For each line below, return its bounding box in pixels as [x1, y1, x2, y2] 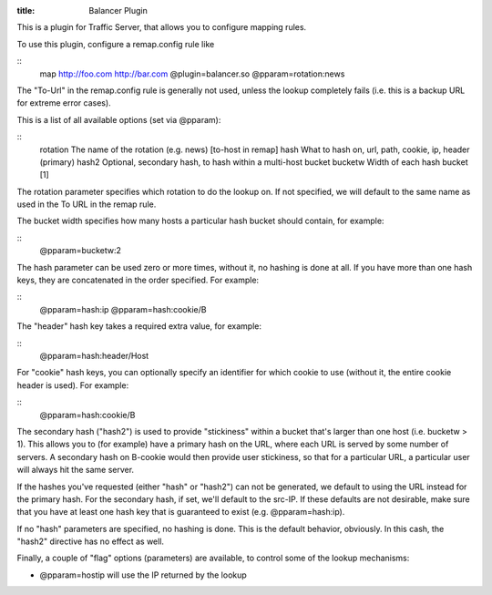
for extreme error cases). [16, 97, 111, 108]
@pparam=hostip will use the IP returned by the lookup [39, 569, 248, 580]
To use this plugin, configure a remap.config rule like [16, 38, 215, 49]
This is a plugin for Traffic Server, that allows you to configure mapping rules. [16, 22, 307, 33]
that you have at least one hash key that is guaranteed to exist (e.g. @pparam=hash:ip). [16, 507, 345, 518]
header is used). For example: [16, 379, 129, 391]
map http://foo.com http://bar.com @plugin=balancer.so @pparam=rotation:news [39, 68, 345, 79]
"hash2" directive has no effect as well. [16, 536, 164, 547]
